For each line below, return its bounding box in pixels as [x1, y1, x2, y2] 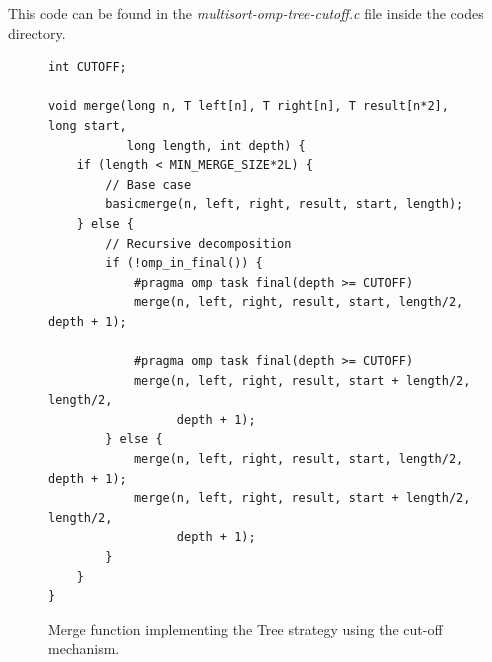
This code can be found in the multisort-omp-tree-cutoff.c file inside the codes [8, 3, 484, 23]
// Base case [105, 177, 192, 192]
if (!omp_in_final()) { [105, 256, 263, 271]
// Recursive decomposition [105, 236, 292, 251]
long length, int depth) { [126, 138, 306, 153]
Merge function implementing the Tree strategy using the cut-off [48, 618, 443, 639]
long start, [48, 118, 127, 133]
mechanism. [48, 638, 120, 659]
